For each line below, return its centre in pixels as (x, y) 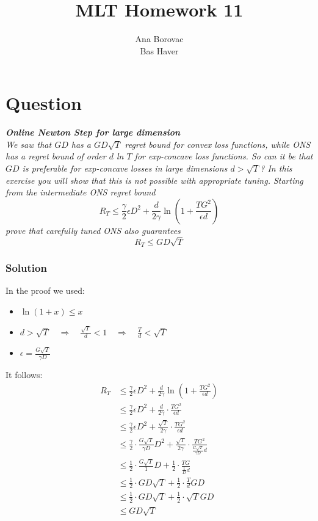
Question (44, 103)
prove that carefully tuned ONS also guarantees (93, 230)
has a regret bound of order (56, 156)
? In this (276, 168)
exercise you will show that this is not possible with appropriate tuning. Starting (154, 180)
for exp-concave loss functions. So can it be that (224, 156)
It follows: (24, 374)
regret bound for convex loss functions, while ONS (218, 144)
